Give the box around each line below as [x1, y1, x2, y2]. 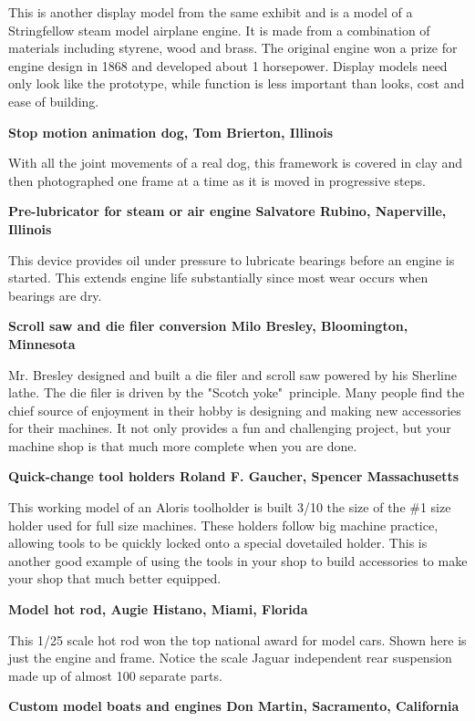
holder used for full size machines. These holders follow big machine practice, [8, 515, 439, 534]
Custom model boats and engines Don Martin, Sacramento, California [8, 696, 460, 716]
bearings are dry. [8, 285, 102, 304]
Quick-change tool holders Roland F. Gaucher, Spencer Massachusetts [8, 467, 460, 486]
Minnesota [8, 334, 76, 353]
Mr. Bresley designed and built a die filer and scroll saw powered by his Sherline [8, 365, 457, 384]
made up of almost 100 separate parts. [8, 665, 222, 685]
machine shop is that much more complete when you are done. [8, 436, 357, 455]
